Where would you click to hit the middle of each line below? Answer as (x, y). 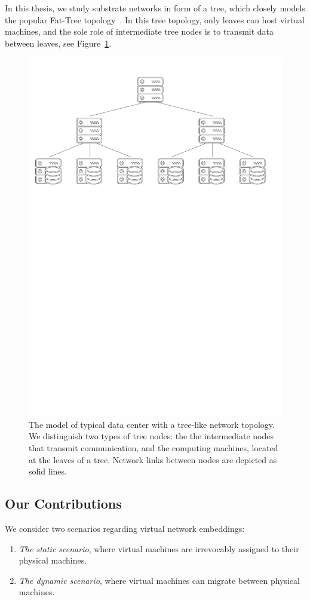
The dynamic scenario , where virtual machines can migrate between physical (159, 580)
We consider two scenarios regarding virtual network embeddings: (125, 529)
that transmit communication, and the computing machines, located (154, 448)
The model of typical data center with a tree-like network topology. (152, 424)
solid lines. (48, 471)
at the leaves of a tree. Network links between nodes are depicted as (153, 459)
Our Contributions (63, 503)
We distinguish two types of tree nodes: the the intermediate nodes (151, 436)
